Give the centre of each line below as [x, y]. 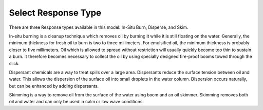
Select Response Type [55, 13]
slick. [14, 63]
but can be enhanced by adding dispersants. [54, 86]
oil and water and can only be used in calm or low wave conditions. [76, 102]
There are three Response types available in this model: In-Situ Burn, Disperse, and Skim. [99, 27]
